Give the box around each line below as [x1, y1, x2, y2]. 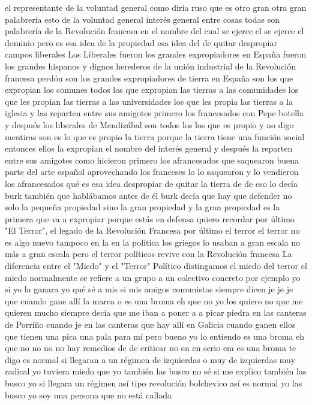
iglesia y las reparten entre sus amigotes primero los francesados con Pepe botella [5, 107, 304, 119]
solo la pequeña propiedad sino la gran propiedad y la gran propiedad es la [5, 201, 280, 213]
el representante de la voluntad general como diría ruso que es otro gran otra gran [5, 1, 307, 13]
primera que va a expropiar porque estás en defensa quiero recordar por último [5, 212, 295, 225]
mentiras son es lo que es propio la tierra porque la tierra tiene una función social [5, 130, 305, 143]
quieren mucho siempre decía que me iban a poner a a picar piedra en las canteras [5, 306, 307, 319]
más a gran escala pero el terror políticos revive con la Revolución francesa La [5, 247, 292, 260]
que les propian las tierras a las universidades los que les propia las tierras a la [5, 95, 293, 107]
